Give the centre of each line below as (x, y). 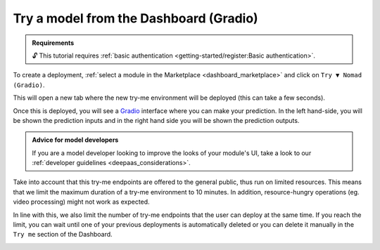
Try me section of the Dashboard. (63, 235)
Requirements (53, 43)
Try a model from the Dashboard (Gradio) (135, 18)
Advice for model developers (75, 140)
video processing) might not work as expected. (82, 202)
